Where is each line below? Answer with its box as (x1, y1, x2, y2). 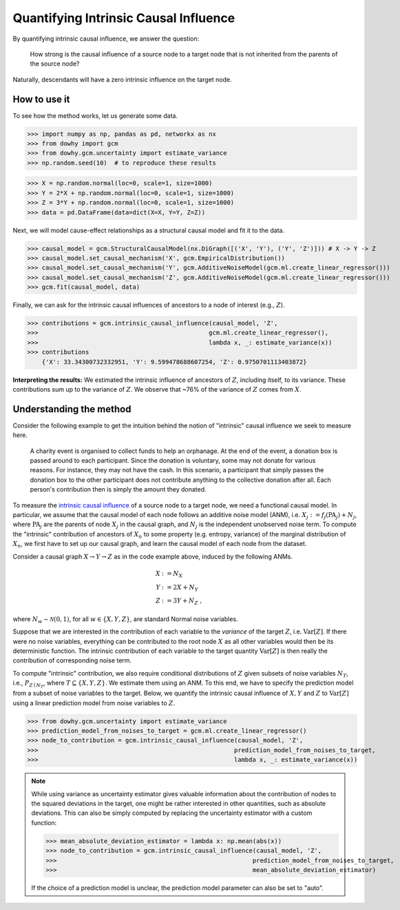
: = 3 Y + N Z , (161, 597, 202, 607)
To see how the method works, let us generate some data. (12, 111, 178, 120)
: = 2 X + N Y (161, 583, 199, 593)
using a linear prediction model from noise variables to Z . (12, 698, 176, 707)
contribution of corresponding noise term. (12, 656, 132, 665)
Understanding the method (12, 403, 131, 415)
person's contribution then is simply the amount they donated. (30, 485, 207, 494)
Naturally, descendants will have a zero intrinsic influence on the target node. (12, 75, 232, 83)
